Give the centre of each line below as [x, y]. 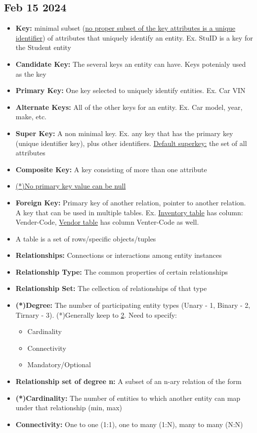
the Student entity [43, 47]
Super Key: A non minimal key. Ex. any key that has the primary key [124, 133]
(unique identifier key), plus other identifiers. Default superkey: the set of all [131, 143]
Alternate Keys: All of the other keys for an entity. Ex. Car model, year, [129, 107]
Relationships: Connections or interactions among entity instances [119, 255]
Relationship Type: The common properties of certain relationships [122, 271]
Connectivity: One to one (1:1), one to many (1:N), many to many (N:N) [129, 424]
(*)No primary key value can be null [71, 186]
